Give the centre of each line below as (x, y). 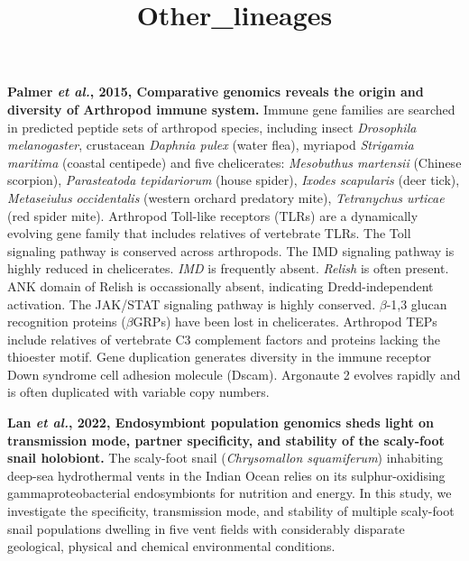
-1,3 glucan (417, 303)
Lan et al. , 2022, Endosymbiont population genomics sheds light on (221, 423)
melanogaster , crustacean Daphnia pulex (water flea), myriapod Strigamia (211, 145)
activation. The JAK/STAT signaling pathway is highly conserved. (192, 303)
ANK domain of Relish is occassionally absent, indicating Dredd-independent (221, 285)
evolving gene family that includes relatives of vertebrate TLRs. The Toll (209, 233)
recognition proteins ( (67, 322)
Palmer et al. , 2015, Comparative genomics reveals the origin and (216, 92)
